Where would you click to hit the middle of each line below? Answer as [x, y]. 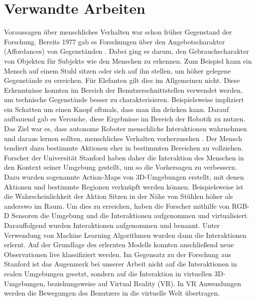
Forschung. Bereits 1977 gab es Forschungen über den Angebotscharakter [114, 41]
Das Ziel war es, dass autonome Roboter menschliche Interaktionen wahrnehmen [126, 129]
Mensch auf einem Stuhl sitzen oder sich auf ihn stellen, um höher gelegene [118, 70]
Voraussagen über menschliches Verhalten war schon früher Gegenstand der [118, 32]
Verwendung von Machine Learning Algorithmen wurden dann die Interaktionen [125, 235]
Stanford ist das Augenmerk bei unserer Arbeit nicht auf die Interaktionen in [121, 264]
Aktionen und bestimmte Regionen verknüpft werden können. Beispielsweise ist [124, 186]
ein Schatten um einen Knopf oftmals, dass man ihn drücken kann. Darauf [116, 109]
